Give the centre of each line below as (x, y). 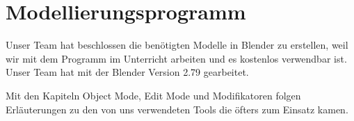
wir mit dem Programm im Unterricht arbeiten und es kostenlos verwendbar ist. (176, 58)
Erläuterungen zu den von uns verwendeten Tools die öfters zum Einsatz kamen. (177, 109)
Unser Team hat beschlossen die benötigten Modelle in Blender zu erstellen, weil (177, 45)
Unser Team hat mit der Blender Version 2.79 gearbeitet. (127, 72)
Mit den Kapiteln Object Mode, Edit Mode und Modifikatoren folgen (153, 95)
